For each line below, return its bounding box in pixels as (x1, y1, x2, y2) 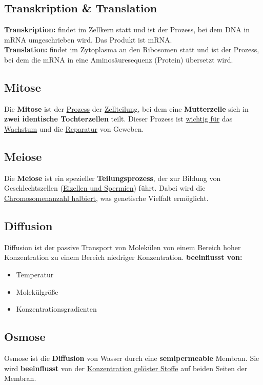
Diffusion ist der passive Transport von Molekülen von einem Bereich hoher (4, 241, 241, 252)
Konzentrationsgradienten (16, 303, 97, 314)
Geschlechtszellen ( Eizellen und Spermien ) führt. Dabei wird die (4, 183, 206, 193)
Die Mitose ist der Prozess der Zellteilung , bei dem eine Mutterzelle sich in (4, 103, 249, 114)
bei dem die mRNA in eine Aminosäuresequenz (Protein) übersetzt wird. (4, 54, 233, 65)
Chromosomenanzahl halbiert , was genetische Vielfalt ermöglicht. (4, 192, 209, 203)
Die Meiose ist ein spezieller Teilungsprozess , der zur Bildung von (4, 172, 221, 183)
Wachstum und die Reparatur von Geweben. (4, 123, 144, 134)
